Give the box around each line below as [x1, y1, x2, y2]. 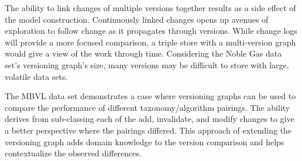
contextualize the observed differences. [5, 147, 142, 159]
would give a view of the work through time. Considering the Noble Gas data [5, 47, 282, 60]
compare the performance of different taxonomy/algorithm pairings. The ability [5, 101, 290, 113]
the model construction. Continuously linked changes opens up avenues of [5, 13, 269, 25]
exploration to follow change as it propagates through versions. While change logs [5, 24, 297, 37]
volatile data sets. [5, 70, 68, 82]
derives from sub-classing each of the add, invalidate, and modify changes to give [5, 113, 294, 125]
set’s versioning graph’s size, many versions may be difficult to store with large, [5, 58, 289, 71]
